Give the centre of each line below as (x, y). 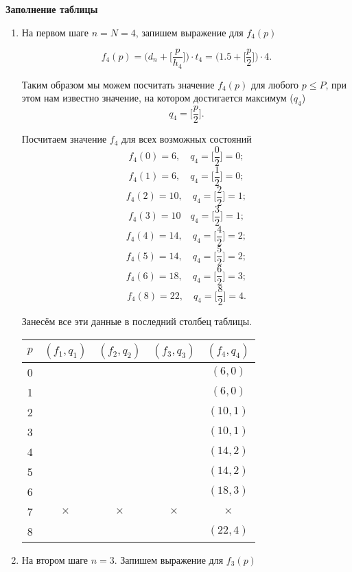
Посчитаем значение (64, 139)
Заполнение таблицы (52, 9)
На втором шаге (55, 559)
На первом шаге (55, 32)
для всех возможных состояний (186, 139)
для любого (275, 84)
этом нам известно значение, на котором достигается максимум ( (157, 98)
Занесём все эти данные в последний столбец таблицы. (137, 321)
